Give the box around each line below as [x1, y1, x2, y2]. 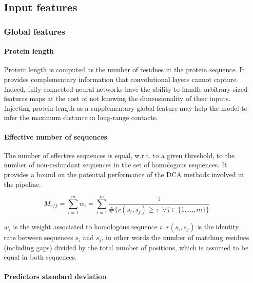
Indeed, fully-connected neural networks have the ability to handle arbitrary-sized [4, 83, 248, 94]
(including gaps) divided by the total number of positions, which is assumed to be [4, 242, 249, 252]
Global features [4, 25, 65, 37]
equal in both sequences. [4, 252, 77, 262]
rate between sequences [4, 232, 73, 243]
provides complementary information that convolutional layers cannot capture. [4, 74, 238, 84]
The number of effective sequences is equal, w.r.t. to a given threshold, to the [4, 150, 234, 160]
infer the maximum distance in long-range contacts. [4, 112, 158, 122]
